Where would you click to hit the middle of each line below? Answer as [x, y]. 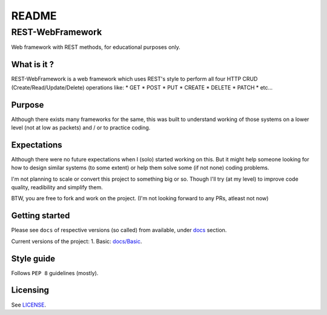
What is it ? [33, 64]
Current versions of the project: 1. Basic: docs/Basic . [77, 241]
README [34, 16]
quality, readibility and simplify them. [57, 187]
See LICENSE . [29, 305]
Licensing [30, 290]
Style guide [33, 258]
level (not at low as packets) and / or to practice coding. [81, 128]
